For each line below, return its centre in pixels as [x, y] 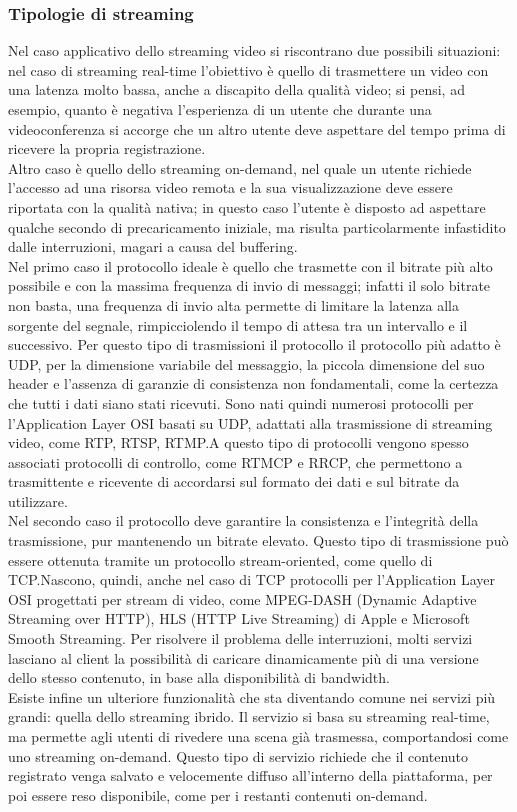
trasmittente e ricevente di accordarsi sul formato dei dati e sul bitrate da [234, 481]
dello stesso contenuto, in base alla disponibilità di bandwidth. [199, 677]
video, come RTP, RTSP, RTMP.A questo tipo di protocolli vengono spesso [238, 442]
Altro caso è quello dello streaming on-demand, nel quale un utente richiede [240, 167]
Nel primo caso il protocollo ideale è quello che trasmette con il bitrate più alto [250, 265]
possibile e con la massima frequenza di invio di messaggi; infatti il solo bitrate [249, 285]
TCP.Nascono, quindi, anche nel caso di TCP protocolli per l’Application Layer [252, 579]
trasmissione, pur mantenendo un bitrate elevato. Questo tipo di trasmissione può [258, 540]
